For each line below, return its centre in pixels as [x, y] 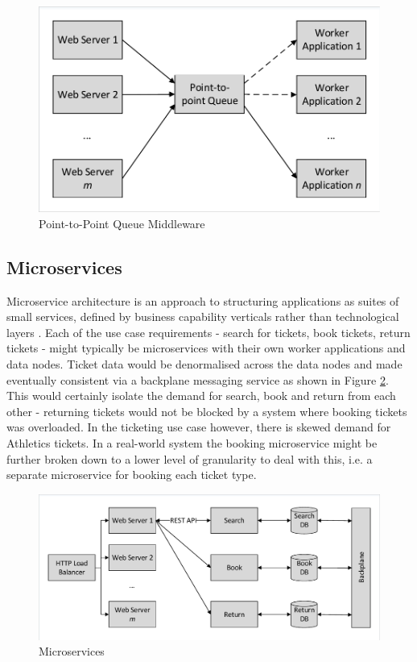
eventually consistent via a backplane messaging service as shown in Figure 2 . [198, 379]
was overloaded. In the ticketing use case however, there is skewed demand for [199, 427]
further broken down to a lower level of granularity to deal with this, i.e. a [190, 458]
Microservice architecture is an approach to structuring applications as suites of [203, 300]
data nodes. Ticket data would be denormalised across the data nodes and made [204, 364]
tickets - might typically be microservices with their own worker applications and [206, 348]
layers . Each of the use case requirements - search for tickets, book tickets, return [208, 332]
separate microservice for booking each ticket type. [132, 475]
